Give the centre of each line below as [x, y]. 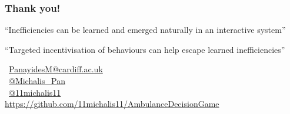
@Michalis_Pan [37, 81]
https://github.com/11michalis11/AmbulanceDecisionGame [112, 104]
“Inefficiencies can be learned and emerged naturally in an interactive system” [145, 30]
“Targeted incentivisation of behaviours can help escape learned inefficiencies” [145, 49]
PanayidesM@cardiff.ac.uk [56, 69]
